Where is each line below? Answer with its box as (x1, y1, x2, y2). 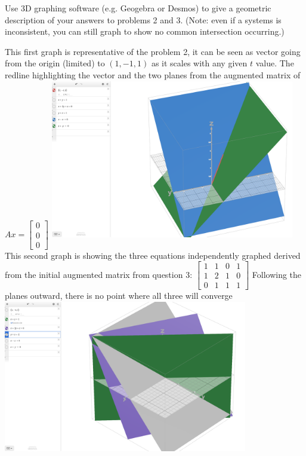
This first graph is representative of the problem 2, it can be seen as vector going (5, 45, 301, 57)
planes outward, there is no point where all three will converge (5, 289, 233, 302)
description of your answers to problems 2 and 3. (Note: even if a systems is (5, 13, 282, 26)
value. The (255, 57, 294, 69)
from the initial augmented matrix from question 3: (5, 268, 193, 280)
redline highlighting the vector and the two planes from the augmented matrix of (5, 68, 301, 81)
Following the (252, 268, 302, 280)
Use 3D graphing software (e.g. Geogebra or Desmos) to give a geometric (5, 2, 271, 14)
